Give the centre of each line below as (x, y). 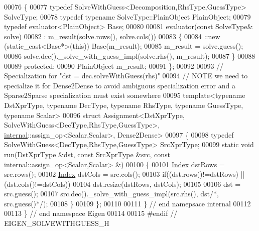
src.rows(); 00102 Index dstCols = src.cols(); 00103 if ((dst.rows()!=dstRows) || (124, 174)
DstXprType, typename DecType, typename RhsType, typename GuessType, (124, 105)
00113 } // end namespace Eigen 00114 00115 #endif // (91, 213)
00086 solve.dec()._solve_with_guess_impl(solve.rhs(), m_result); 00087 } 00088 (130, 55)
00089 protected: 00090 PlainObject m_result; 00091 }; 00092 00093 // (114, 66)
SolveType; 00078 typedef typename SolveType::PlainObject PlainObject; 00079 (127, 16)
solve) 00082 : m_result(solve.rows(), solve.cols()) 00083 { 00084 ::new (112, 36)
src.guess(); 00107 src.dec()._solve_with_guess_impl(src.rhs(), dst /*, (111, 194)
